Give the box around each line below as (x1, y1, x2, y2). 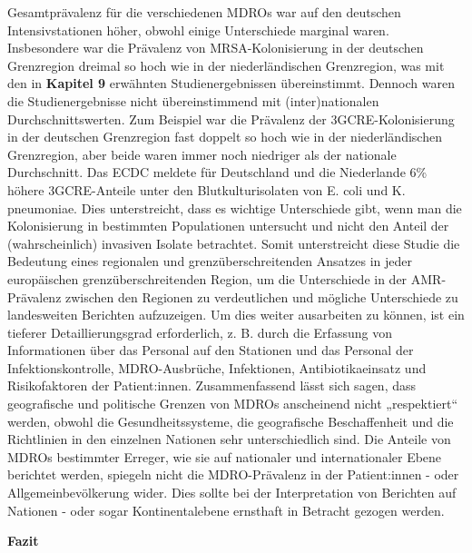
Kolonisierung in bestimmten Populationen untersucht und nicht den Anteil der (7, 216, 449, 235)
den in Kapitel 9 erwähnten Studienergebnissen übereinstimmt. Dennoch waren (7, 74, 455, 93)
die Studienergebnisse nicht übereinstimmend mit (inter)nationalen (7, 91, 379, 110)
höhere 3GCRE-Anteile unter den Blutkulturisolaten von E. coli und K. (7, 180, 406, 199)
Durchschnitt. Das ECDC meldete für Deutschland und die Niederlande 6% (7, 163, 428, 182)
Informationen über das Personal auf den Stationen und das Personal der (7, 341, 414, 360)
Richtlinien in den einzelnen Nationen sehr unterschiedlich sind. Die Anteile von (7, 430, 451, 449)
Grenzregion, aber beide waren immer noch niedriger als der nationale (7, 144, 397, 163)
